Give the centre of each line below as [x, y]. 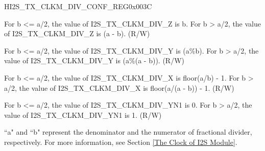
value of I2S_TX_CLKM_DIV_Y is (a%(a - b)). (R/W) [94, 60]
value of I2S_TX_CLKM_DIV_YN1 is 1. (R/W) [83, 115]
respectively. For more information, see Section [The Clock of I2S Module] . [121, 142]
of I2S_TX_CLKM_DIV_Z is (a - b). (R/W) [77, 33]
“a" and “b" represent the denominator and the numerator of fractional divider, [128, 132]
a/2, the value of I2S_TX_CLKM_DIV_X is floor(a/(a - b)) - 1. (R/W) [119, 87]
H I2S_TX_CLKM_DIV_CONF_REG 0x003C [78, 6]
